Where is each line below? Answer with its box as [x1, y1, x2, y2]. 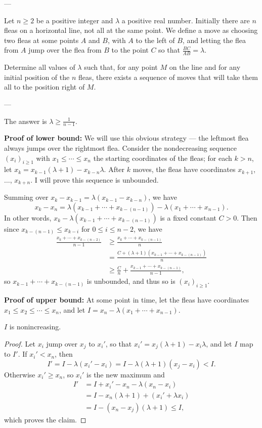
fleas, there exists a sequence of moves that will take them [78, 71, 258, 82]
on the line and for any [169, 62, 241, 72]
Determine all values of [4, 62, 75, 72]
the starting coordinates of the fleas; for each [93, 152, 232, 163]
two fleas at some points [4, 34, 79, 45]
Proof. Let [4, 338, 35, 349]
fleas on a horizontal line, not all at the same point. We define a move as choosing [4, 25, 258, 35]
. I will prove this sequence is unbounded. [30, 174, 159, 185]
